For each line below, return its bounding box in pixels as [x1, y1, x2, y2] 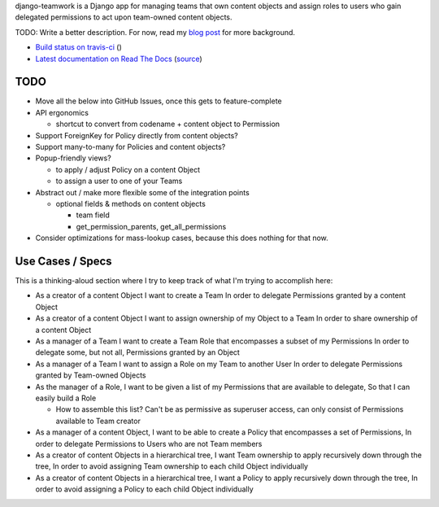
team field [76, 210, 110, 220]
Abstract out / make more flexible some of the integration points [35, 187, 250, 197]
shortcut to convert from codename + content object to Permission [55, 119, 280, 129]
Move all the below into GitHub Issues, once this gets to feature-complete [35, 96, 282, 106]
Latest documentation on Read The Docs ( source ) [35, 54, 202, 63]
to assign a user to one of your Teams [55, 176, 183, 186]
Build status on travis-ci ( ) [35, 42, 122, 52]
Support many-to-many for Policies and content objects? [35, 142, 226, 152]
